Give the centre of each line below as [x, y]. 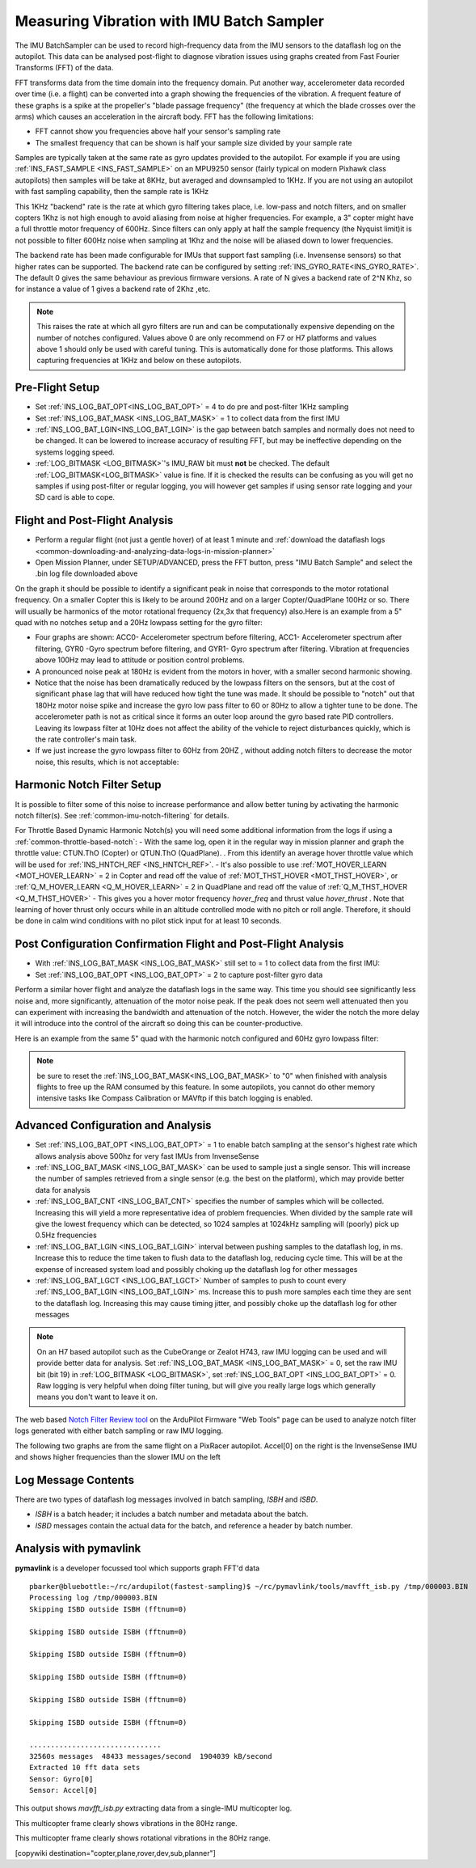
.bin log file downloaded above [86, 573]
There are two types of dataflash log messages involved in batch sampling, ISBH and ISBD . [166, 1499]
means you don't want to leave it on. [97, 1397]
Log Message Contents [75, 1480]
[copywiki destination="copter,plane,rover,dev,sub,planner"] [115, 1853]
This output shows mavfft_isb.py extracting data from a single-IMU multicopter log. [154, 1808]
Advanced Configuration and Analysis [113, 1125]
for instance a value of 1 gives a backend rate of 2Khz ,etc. [113, 289]
